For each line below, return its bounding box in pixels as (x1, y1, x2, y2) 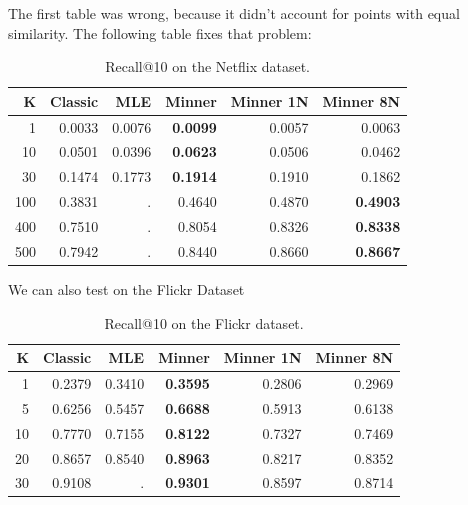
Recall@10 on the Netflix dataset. (105, 56, 310, 77)
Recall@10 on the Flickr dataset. (104, 312, 304, 333)
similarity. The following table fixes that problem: (8, 22, 312, 43)
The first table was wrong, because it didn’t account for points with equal (8, 3, 460, 23)
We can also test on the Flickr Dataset (8, 278, 245, 299)
